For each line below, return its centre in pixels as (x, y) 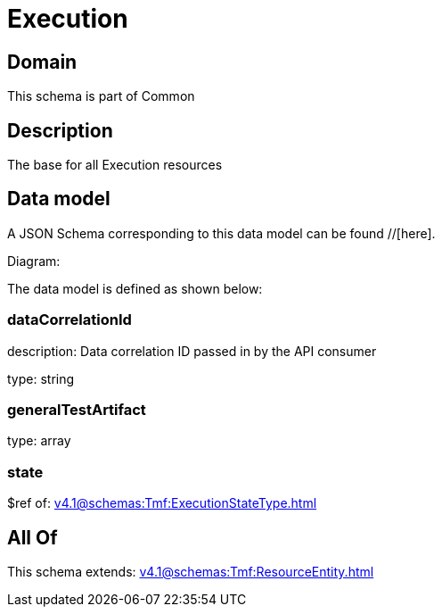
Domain (42, 62)
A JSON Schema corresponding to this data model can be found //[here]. (221, 233)
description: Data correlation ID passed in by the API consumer (192, 351)
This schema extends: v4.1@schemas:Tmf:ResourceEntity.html (191, 571)
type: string (41, 378)
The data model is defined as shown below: (135, 288)
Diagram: (34, 261)
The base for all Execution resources (115, 165)
